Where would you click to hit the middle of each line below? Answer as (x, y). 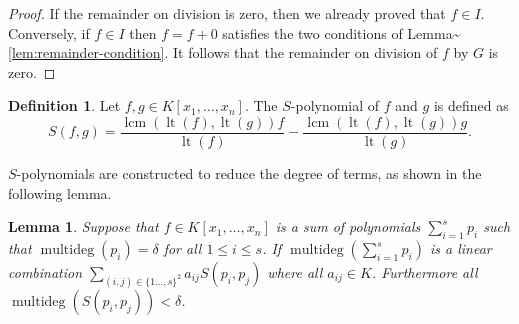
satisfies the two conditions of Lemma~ (341, 32)
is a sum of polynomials (348, 226)
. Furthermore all (424, 272)
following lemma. (60, 192)
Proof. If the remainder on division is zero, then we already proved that (227, 13)
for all (182, 248)
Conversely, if (49, 32)
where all (295, 272)
